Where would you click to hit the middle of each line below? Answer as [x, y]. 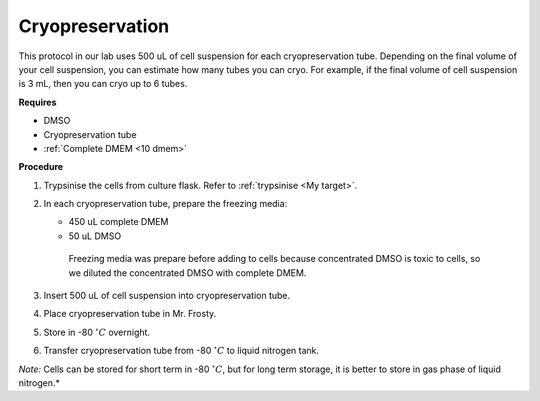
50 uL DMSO [95, 236]
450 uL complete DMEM [118, 222]
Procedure [41, 167]
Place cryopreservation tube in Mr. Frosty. [130, 314]
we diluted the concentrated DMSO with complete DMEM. [187, 272]
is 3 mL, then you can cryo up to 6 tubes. [103, 84]
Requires [37, 102]
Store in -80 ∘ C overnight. [96, 331]
